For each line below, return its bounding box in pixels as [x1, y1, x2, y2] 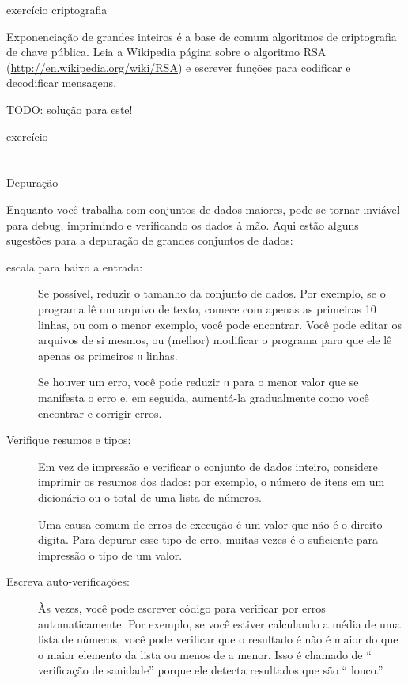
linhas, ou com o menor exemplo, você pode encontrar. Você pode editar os [38, 316, 402, 332]
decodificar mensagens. [6, 74, 117, 91]
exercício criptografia [6, 2, 108, 17]
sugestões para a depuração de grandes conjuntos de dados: [6, 232, 293, 249]
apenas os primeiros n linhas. [38, 347, 178, 363]
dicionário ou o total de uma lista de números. [38, 488, 262, 505]
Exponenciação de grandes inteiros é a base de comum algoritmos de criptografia [6, 28, 397, 44]
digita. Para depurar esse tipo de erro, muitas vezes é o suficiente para [38, 531, 379, 548]
